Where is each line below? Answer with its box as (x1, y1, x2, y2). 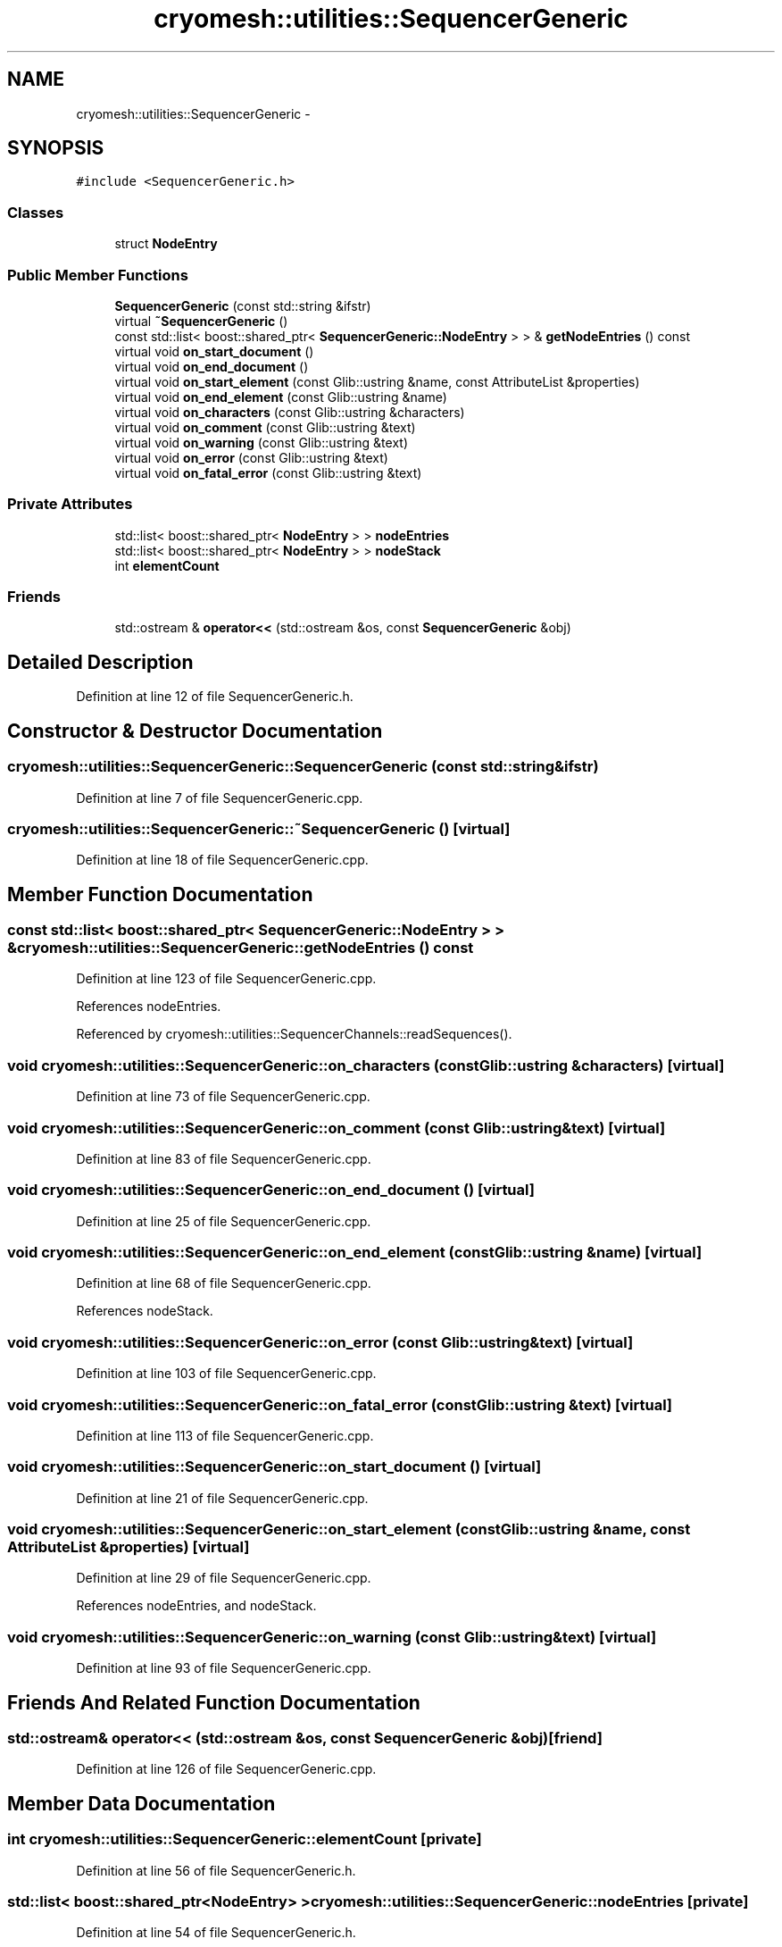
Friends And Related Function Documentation (7, 1691, 420, 1714)
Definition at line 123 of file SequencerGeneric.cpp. (76, 971, 377, 987)
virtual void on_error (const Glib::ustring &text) (114, 449, 388, 465)
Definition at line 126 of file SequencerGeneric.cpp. (76, 1761, 377, 1777)
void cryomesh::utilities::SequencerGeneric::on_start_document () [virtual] (7, 1458, 542, 1476)
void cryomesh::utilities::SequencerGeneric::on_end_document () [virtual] (7, 1181, 535, 1199)
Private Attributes (7, 495, 133, 514)
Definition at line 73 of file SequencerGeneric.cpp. (76, 1089, 370, 1105)
